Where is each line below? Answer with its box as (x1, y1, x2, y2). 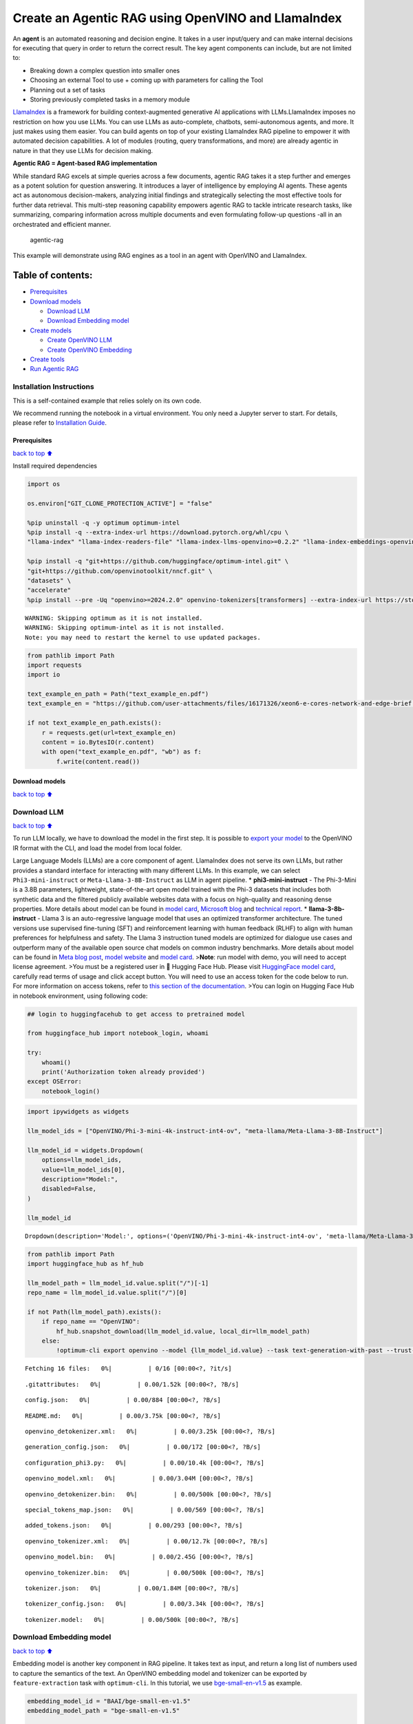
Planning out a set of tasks (30, 86, 106, 94)
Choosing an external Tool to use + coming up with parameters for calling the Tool (30, 76, 264, 84)
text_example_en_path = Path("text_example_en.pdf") (27, 690, 209, 698)
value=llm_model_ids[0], (41, 1165, 126, 1174)
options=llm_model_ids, (41, 1156, 122, 1164)
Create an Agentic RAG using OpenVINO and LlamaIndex (12, 10, 342, 26)
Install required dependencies (12, 462, 98, 470)
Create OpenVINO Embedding (47, 345, 132, 354)
